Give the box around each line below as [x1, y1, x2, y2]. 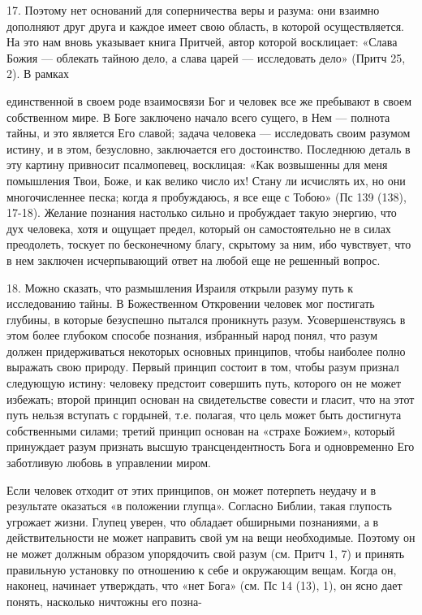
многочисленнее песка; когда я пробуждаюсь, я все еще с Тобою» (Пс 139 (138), [6, 188, 407, 205]
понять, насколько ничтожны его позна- [6, 592, 202, 609]
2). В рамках [6, 65, 69, 82]
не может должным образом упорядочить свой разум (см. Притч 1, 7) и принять [6, 545, 405, 561]
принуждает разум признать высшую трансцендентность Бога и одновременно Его [6, 438, 415, 455]
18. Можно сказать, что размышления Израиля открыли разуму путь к [6, 279, 354, 296]
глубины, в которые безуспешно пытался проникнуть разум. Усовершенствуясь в [6, 310, 406, 327]
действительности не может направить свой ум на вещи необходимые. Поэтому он [6, 529, 416, 546]
